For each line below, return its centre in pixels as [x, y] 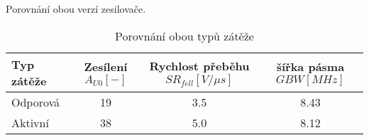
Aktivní [30, 122]
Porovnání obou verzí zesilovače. [76, 9]
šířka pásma [310, 67]
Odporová [36, 102]
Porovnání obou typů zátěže [184, 36]
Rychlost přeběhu [199, 66]
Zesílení [106, 67]
